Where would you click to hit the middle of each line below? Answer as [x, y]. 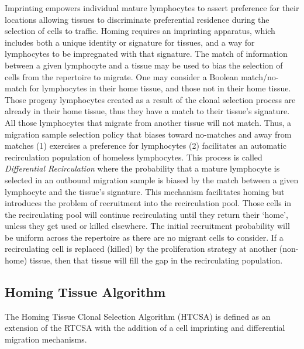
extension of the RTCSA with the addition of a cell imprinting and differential [145, 328]
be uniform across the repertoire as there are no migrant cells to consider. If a [144, 237]
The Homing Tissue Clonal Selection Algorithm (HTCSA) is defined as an [138, 316]
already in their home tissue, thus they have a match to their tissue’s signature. [147, 111]
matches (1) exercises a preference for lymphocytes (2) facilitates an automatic [146, 146]
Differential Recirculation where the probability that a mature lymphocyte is [142, 168]
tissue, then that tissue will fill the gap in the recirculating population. [156, 260]
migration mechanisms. [46, 339]
